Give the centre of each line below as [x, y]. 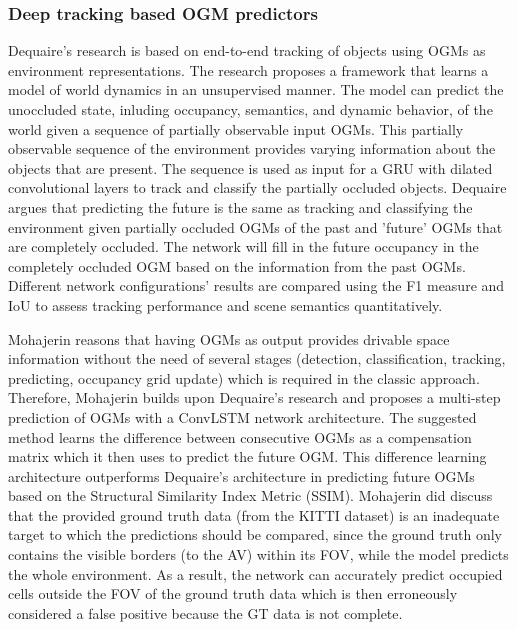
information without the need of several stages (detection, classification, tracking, [257, 358]
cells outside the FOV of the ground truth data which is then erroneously [233, 593]
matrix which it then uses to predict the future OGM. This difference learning [247, 456]
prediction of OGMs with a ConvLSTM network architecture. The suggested [242, 416]
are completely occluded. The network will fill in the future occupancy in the [243, 246]
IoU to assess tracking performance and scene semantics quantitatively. [225, 304]
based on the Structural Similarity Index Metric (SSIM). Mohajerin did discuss [250, 495]
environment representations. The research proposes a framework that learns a [248, 69]
